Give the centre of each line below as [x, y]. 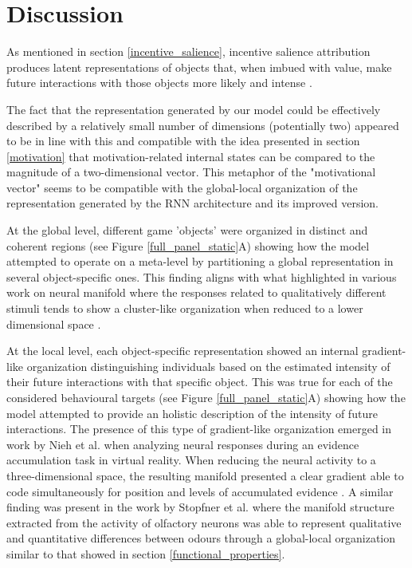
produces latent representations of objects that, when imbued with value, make [199, 67]
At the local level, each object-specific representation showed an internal [182, 351]
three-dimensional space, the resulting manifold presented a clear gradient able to [205, 475]
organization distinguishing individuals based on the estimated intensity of [208, 366]
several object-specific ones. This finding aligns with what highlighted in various [202, 276]
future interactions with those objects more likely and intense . [159, 83]
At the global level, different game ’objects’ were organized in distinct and [187, 230]
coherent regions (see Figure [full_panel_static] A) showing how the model [188, 245]
